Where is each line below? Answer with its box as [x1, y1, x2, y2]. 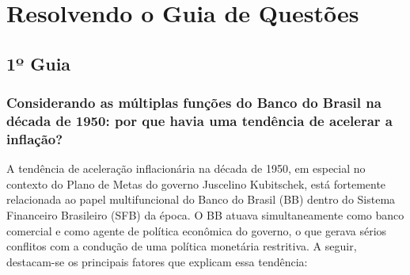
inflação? [6, 128, 63, 148]
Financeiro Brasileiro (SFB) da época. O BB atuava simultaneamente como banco [6, 207, 404, 223]
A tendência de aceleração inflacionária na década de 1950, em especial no [6, 160, 366, 177]
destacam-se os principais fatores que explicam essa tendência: [6, 253, 308, 269]
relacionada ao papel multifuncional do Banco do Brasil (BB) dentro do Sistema [6, 191, 396, 208]
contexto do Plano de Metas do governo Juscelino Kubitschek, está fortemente [6, 175, 386, 192]
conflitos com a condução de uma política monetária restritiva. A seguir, [6, 238, 357, 254]
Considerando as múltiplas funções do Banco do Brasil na [6, 93, 382, 113]
